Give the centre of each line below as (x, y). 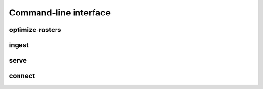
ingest (19, 45)
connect (22, 76)
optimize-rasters (35, 30)
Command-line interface (60, 13)
